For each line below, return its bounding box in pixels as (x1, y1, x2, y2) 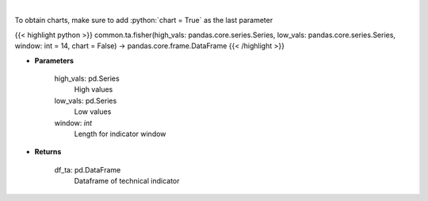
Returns (34, 147, 62, 157)
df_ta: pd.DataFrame (54, 165, 121, 174)
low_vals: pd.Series (54, 96, 117, 105)
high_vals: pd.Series (54, 74, 120, 83)
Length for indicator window (74, 129, 166, 138)
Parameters (34, 55, 75, 65)
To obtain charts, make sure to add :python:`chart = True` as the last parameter (14, 16, 273, 25)
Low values (74, 107, 112, 116)
